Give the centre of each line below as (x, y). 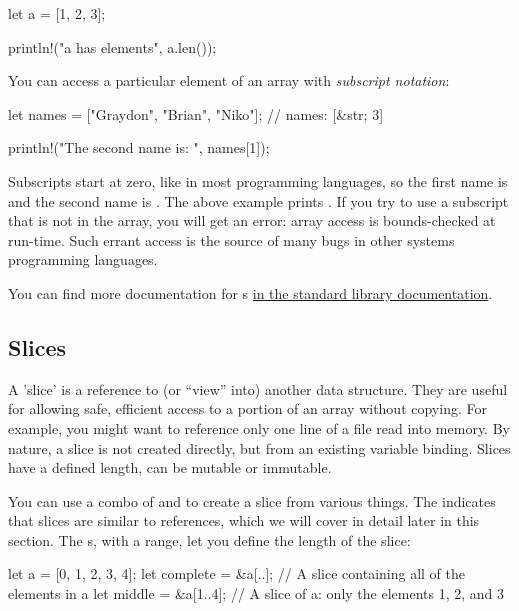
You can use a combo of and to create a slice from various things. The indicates (252, 500)
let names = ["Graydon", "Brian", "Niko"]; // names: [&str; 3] (196, 113)
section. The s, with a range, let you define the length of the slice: (209, 539)
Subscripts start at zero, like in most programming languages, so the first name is (258, 180)
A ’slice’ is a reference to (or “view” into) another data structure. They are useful (258, 388)
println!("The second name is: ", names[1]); (139, 147)
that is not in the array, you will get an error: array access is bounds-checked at (252, 220)
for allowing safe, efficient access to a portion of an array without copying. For (247, 408)
